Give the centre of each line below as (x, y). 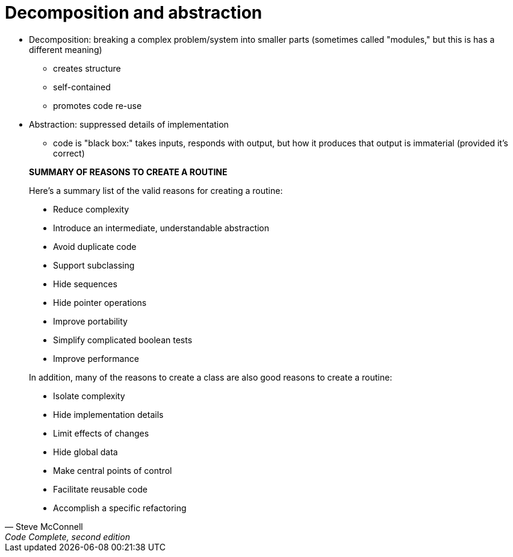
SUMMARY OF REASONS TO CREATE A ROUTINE (128, 172)
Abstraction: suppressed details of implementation (129, 124)
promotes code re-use (98, 105)
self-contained (82, 87)
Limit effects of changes (101, 433)
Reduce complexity (91, 209)
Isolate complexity (89, 396)
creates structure (87, 68)
